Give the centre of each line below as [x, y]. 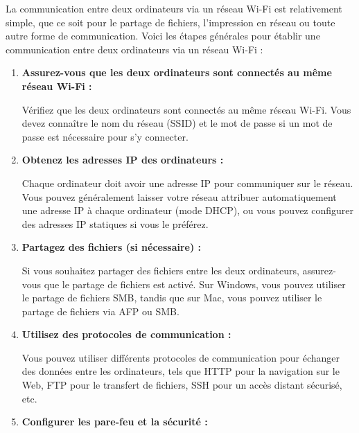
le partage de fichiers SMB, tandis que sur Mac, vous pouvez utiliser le [172, 298]
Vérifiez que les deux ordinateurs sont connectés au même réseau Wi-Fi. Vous [186, 109]
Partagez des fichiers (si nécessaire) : [112, 247]
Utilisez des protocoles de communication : [126, 334]
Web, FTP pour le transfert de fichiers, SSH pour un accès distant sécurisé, [182, 385]
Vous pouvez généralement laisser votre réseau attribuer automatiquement [179, 196]
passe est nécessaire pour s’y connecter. [105, 136]
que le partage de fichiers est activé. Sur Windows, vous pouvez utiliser [195, 284]
